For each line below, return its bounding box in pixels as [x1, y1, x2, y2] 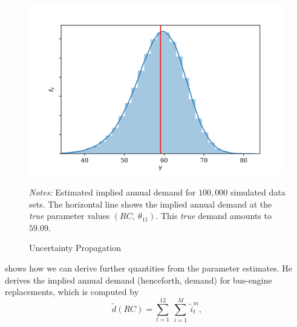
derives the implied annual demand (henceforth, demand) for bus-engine [5, 273, 272, 286]
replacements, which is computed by [5, 285, 139, 298]
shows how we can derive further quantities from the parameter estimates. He [5, 261, 293, 274]
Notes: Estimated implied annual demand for [29, 185, 196, 198]
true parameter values [29, 209, 110, 222]
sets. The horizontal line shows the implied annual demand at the [29, 197, 272, 210]
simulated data [230, 185, 286, 198]
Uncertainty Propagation [29, 241, 121, 254]
